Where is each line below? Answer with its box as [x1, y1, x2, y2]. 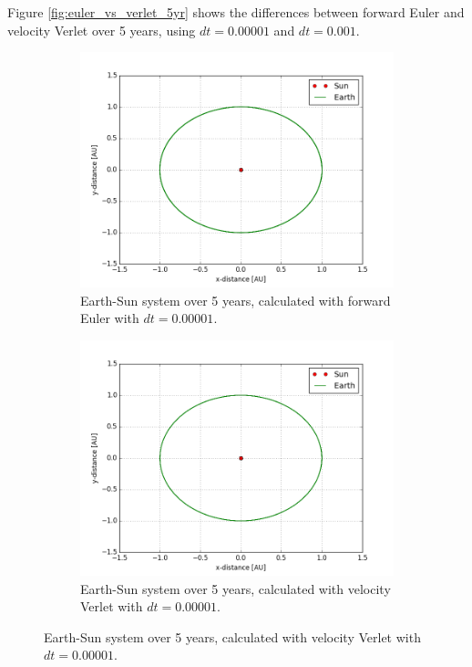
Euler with [80, 308, 139, 328]
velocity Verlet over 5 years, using [7, 20, 196, 39]
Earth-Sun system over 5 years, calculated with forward [80, 290, 391, 309]
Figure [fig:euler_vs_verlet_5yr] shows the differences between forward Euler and [7, 3, 465, 21]
